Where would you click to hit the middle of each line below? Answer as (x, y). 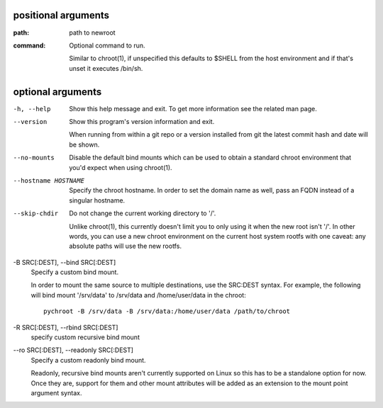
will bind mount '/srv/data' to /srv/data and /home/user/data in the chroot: (138, 295)
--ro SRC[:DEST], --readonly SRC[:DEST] (73, 350)
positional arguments (61, 15)
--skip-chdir (36, 214)
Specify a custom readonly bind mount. (88, 360)
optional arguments (57, 92)
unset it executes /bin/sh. (106, 68)
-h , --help (32, 109)
